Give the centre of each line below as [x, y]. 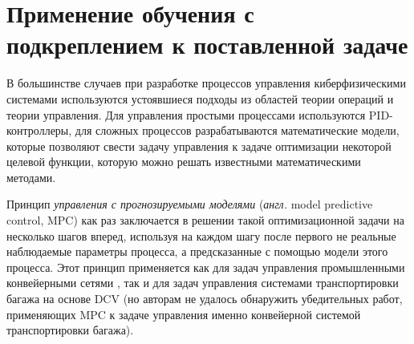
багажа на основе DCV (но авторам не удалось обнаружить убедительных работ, [205, 299]
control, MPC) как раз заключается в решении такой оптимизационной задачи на [205, 220]
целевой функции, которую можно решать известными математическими [184, 162]
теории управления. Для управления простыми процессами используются [186, 114]
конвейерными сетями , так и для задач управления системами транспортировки [203, 283]
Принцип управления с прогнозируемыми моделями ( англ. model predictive [190, 204]
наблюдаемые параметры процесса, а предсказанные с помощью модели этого [197, 251]
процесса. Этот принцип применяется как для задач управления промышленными [206, 267]
